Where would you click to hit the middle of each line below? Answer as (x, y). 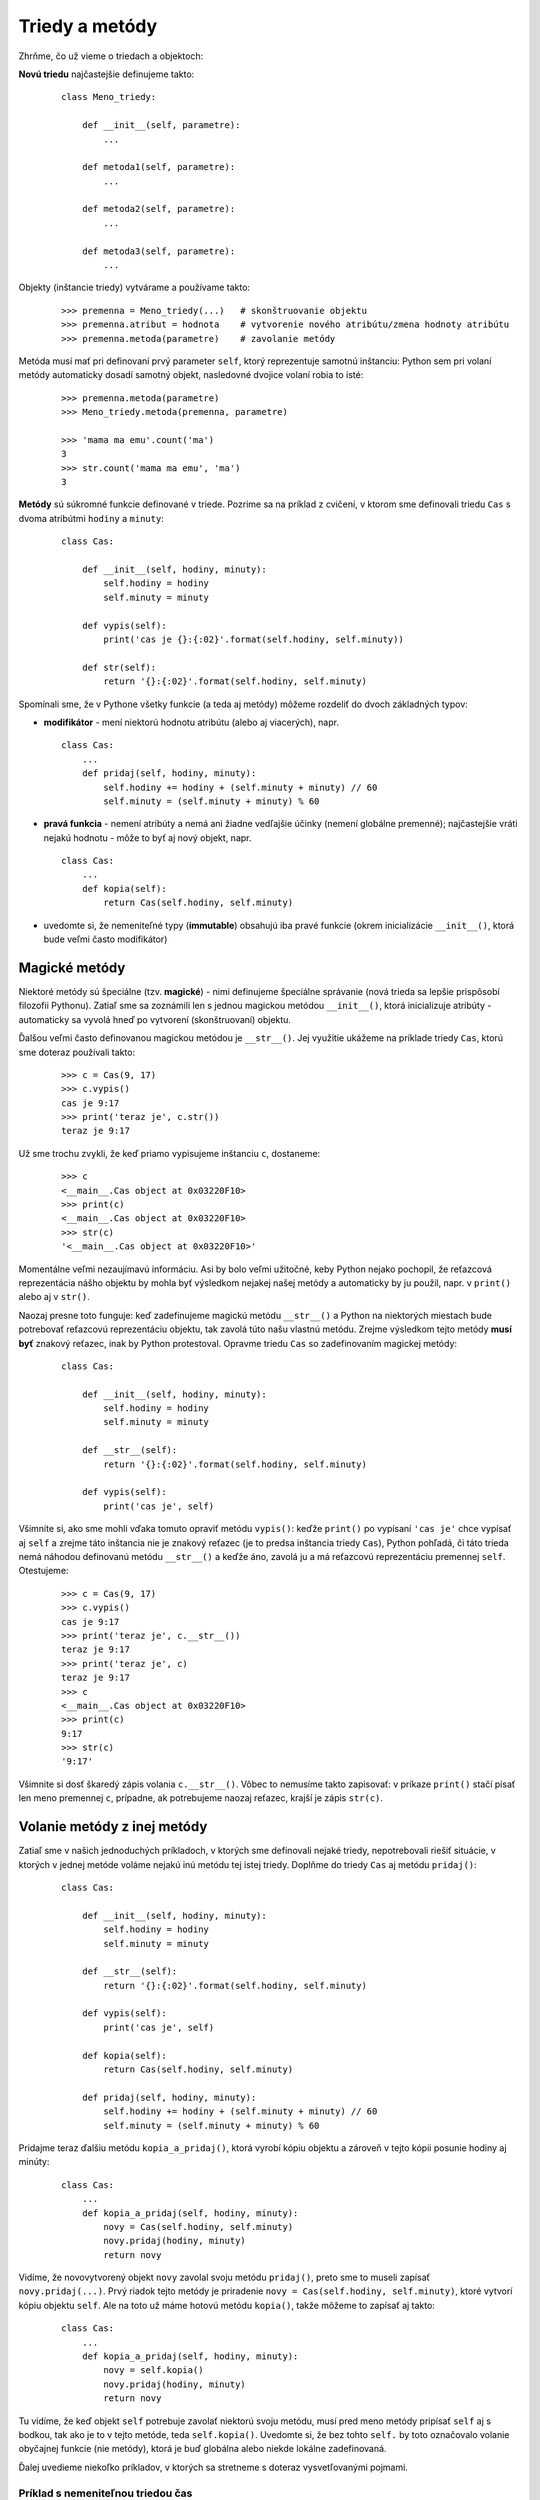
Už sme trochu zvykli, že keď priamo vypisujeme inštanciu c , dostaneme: (169, 1153)
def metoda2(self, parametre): (158, 209)
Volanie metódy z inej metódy (113, 1826)
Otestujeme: (43, 1571)
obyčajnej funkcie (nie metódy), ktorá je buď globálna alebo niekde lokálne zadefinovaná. (202, 2449)
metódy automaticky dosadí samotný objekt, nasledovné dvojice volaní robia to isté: (191, 375)
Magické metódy (72, 967)
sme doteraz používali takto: (76, 1052)
